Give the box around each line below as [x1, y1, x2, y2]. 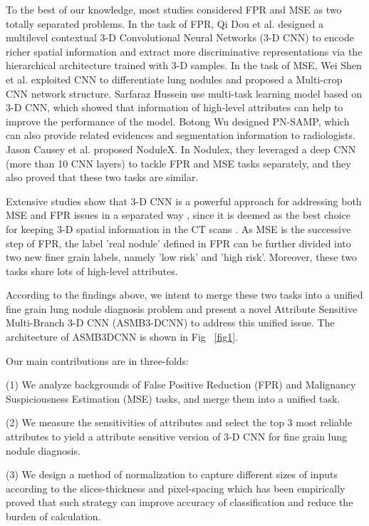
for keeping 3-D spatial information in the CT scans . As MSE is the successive [6, 221, 351, 236]
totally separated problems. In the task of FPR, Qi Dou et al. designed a [6, 16, 324, 31]
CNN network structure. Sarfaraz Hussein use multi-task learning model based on [6, 86, 363, 100]
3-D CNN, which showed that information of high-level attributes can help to [6, 100, 343, 115]
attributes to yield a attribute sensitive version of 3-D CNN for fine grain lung [6, 429, 348, 444]
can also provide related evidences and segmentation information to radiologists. [6, 128, 355, 143]
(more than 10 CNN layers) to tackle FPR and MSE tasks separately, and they [6, 155, 351, 170]
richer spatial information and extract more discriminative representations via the [6, 43, 363, 58]
